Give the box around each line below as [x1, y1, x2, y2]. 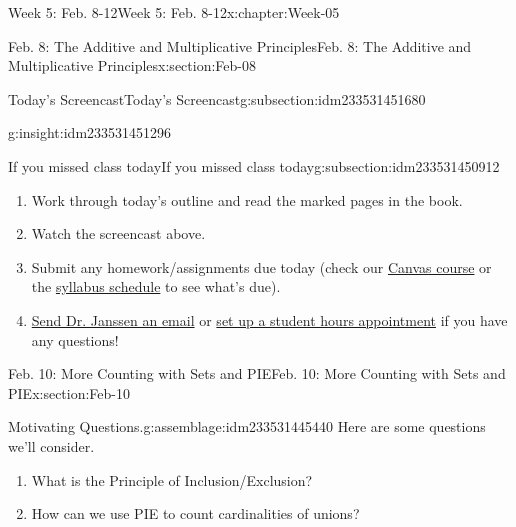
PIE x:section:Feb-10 [8, 382, 131, 403]
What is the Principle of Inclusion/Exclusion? [31, 469, 313, 490]
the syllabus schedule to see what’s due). [31, 276, 281, 297]
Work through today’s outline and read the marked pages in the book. [31, 189, 463, 210]
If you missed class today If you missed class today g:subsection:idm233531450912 [8, 155, 500, 176]
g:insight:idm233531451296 [8, 122, 172, 143]
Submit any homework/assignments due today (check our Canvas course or [31, 256, 492, 277]
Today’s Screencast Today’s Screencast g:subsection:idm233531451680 [8, 88, 426, 109]
